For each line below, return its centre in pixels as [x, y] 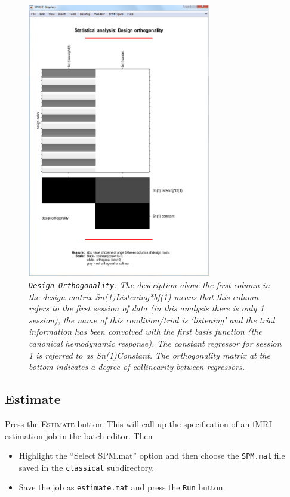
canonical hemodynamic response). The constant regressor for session [155, 343]
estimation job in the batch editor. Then [79, 435]
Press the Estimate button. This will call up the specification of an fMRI [138, 423]
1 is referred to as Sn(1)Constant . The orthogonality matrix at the [149, 355]
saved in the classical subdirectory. [87, 467]
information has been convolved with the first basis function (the [145, 331]
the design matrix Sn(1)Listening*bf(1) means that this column [144, 296]
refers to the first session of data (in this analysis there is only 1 [146, 308]
